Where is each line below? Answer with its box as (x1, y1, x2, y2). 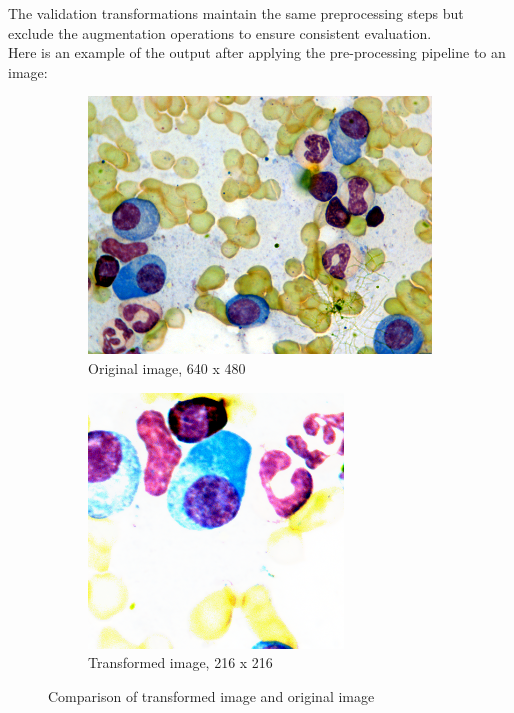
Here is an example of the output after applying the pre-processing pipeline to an (8, 42, 506, 63)
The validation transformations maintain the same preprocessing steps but (8, 3, 464, 23)
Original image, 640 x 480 (88, 357, 246, 378)
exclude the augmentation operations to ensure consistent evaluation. (8, 22, 432, 43)
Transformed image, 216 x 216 (88, 652, 273, 673)
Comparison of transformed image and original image (48, 685, 375, 706)
